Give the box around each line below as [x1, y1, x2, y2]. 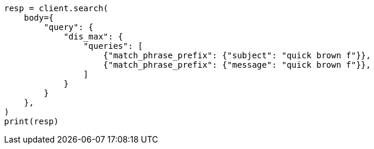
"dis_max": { [64, 32, 123, 41]
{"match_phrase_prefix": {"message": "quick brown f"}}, [103, 60, 371, 69]
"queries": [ [83, 41, 143, 51]
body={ [24, 13, 54, 22]
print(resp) [4, 117, 59, 126]
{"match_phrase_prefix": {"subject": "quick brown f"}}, [103, 51, 371, 60]
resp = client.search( [4, 4, 109, 13]
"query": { [44, 22, 93, 32]
